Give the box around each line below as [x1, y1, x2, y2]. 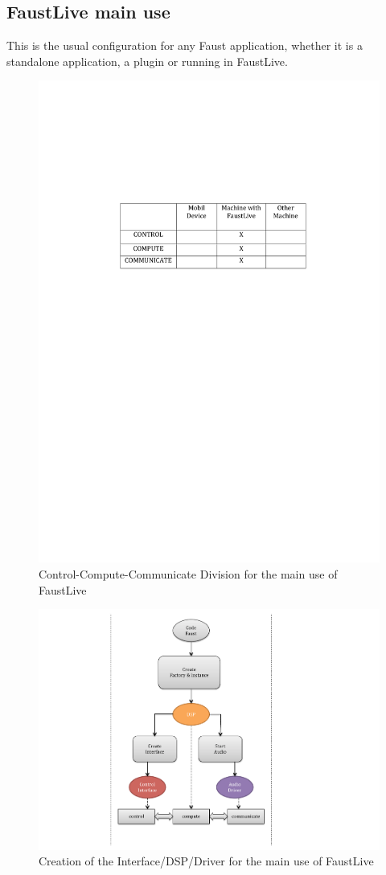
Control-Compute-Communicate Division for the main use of [39, 565, 338, 582]
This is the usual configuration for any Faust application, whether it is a [6, 37, 363, 54]
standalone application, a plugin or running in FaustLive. [6, 52, 288, 69]
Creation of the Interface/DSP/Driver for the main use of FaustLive [39, 853, 374, 869]
